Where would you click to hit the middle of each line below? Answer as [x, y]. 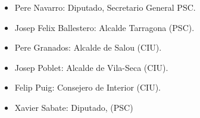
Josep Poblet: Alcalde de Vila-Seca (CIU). [91, 67]
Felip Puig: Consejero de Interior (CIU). [88, 87]
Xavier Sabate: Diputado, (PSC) [74, 107]
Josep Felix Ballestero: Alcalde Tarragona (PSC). [104, 27]
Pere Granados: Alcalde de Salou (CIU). [88, 47]
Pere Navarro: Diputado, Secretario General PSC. [105, 7]
